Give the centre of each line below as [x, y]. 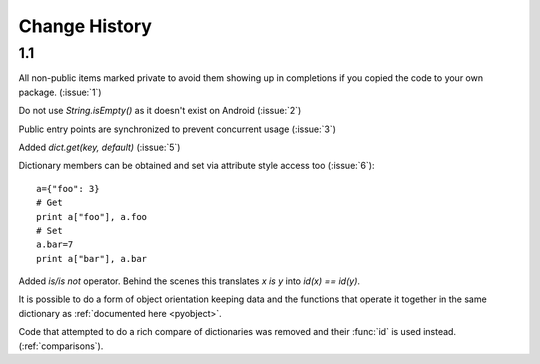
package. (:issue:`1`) [60, 92]
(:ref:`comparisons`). [61, 346]
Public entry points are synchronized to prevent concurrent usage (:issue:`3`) [177, 129]
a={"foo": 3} [68, 188]
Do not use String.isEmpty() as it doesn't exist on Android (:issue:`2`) [160, 111]
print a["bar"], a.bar [92, 258]
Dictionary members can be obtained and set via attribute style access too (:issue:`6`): [196, 166]
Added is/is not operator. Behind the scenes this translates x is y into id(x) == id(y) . [189, 281]
